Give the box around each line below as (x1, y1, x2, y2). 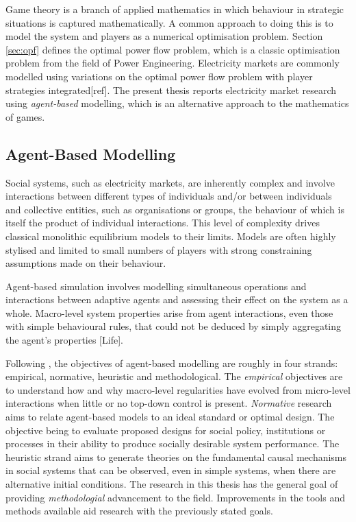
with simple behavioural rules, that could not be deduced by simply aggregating (5, 319, 341, 333)
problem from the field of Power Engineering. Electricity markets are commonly (5, 56, 340, 70)
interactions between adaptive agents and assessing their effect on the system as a (5, 292, 348, 307)
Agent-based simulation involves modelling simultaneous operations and (5, 278, 307, 293)
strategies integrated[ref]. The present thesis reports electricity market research (5, 82, 337, 97)
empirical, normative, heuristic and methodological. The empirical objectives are (5, 369, 343, 383)
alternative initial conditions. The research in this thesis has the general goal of (5, 477, 338, 491)
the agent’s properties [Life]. (5, 333, 123, 347)
